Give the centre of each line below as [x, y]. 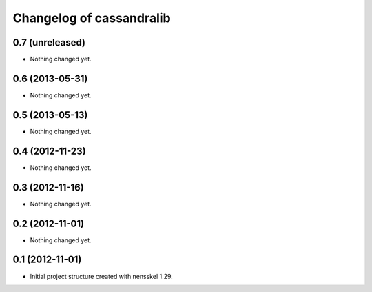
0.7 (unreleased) [49, 42]
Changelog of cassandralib [92, 18]
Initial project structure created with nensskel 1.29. [102, 276]
